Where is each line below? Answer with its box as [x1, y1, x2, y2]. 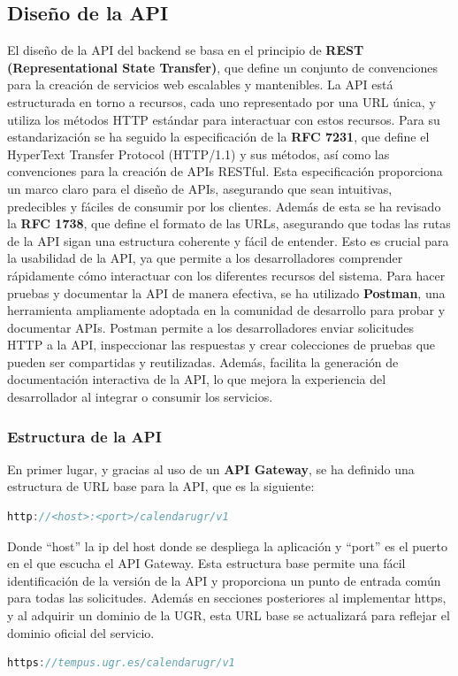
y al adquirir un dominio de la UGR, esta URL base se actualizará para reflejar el [7, 606, 450, 625]
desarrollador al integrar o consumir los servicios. [7, 388, 273, 406]
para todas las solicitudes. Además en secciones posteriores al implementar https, [7, 588, 447, 607]
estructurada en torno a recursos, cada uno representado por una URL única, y [7, 92, 436, 111]
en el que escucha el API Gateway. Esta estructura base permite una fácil [7, 554, 406, 572]
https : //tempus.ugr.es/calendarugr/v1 [7, 657, 235, 670]
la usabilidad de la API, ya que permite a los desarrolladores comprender [7, 249, 403, 267]
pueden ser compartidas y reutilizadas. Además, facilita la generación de [7, 352, 399, 371]
